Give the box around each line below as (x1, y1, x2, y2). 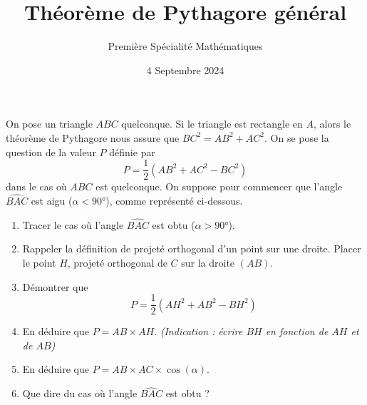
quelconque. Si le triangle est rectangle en (121, 116, 303, 131)
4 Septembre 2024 (146, 62, 224, 77)
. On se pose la (264, 130, 329, 145)
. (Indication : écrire (154, 324, 243, 339)
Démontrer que (22, 279, 88, 294)
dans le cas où (6, 179, 67, 194)
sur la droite (181, 255, 235, 270)
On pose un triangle (6, 116, 93, 131)
